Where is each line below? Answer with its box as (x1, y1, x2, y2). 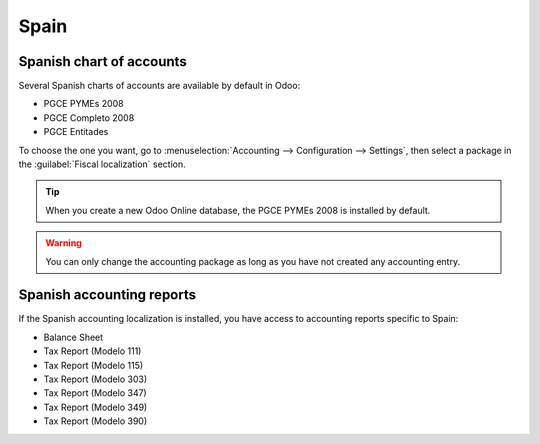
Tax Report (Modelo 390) (43, 415, 148, 427)
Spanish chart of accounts (18, 53, 187, 70)
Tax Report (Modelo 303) (43, 373, 148, 385)
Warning (45, 237, 82, 249)
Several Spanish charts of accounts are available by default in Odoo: (18, 80, 301, 92)
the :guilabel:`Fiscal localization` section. (18, 158, 187, 170)
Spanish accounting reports (18, 286, 197, 304)
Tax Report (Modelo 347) (43, 387, 147, 399)
